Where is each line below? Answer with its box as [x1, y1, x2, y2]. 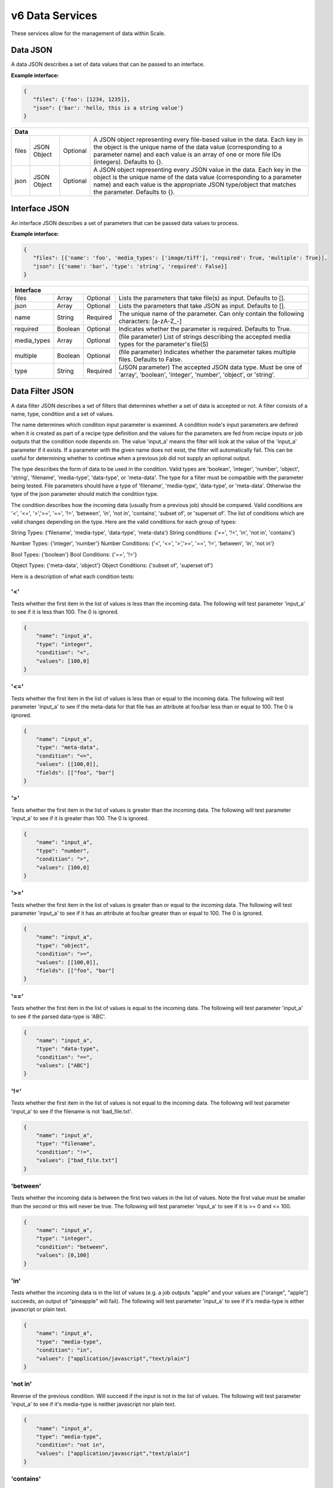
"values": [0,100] [36, 1252, 90, 1259]
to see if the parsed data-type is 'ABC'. [11, 1012, 106, 1020]
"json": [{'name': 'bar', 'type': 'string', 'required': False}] [33, 262, 228, 270]
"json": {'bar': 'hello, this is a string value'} [33, 104, 184, 111]
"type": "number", [36, 847, 90, 854]
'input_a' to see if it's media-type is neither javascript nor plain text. [11, 1401, 177, 1408]
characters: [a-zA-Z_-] [118, 317, 182, 326]
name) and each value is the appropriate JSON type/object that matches [93, 180, 297, 189]
